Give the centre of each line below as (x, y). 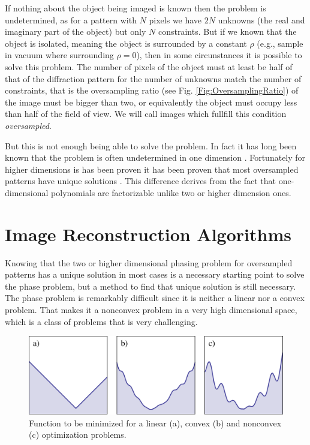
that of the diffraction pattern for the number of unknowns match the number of (153, 78)
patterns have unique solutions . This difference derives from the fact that (141, 181)
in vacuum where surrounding (59, 55)
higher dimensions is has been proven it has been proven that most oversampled (152, 169)
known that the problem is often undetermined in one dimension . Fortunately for (155, 157)
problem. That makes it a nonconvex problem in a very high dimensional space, (151, 309)
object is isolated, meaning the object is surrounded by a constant (126, 43)
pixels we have (175, 19)
